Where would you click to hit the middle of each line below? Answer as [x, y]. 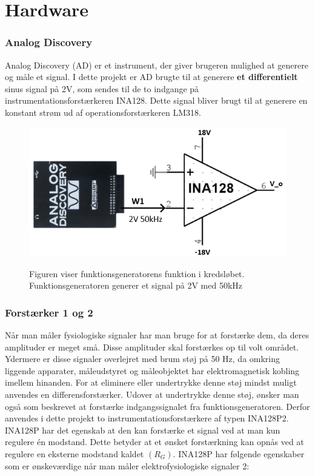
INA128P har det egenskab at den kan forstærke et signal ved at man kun [143, 430]
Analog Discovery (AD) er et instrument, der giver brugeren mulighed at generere [157, 65]
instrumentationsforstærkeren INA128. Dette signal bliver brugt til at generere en [156, 100]
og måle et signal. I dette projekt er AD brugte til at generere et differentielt [151, 77]
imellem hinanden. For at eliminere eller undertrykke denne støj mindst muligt [151, 382]
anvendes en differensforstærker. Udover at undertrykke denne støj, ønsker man [152, 394]
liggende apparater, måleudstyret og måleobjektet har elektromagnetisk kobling [152, 370]
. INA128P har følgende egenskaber [239, 453]
